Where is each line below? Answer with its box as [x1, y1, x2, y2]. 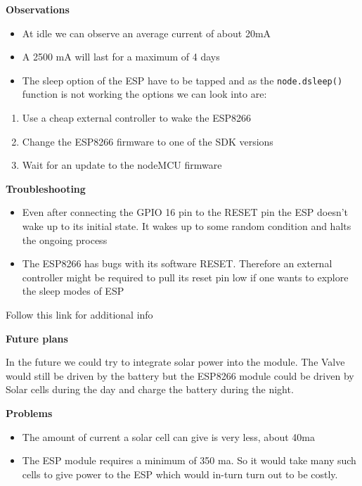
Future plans [6, 331, 68, 345]
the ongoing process [22, 232, 108, 247]
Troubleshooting [6, 181, 86, 196]
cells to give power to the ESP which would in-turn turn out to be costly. [22, 466, 338, 481]
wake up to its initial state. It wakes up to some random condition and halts [22, 219, 351, 233]
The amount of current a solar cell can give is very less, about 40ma [22, 429, 315, 444]
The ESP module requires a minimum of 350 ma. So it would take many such [22, 453, 356, 468]
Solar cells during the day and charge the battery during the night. [6, 382, 294, 397]
